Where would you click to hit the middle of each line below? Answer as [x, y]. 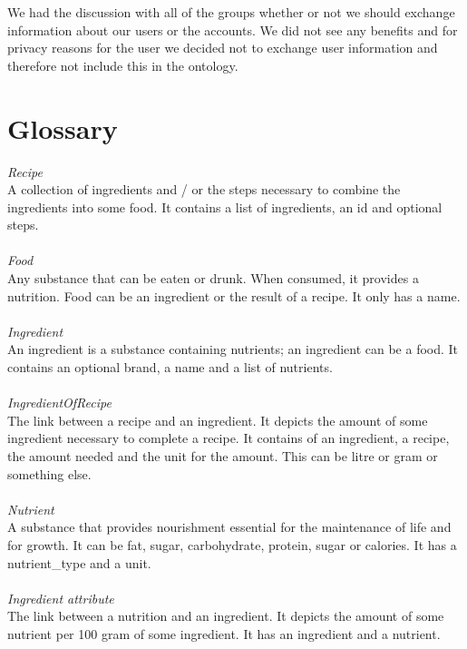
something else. [49, 473]
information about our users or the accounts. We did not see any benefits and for [233, 29]
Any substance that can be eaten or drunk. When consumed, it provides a [213, 278]
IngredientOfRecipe [59, 403]
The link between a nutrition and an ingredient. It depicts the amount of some [226, 616]
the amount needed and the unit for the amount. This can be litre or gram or [223, 456]
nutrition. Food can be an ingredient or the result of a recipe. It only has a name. [234, 295]
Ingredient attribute [61, 598]
